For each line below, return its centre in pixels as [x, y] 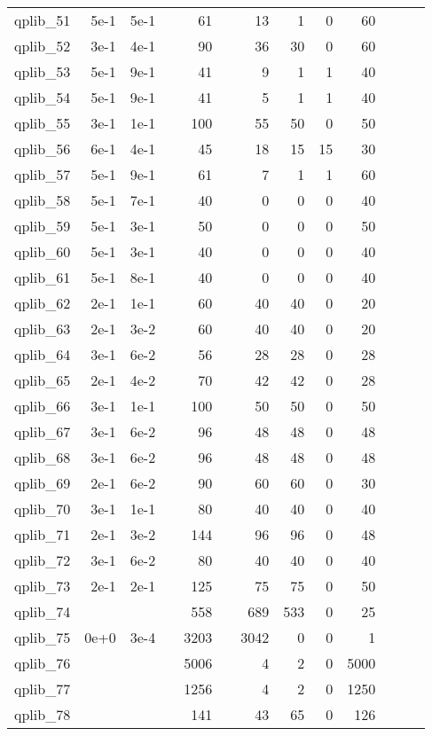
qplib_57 [43, 174]
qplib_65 [43, 380]
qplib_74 [43, 611]
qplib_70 [43, 509]
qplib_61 [43, 277]
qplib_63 [43, 329]
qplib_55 [43, 123]
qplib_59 [43, 226]
